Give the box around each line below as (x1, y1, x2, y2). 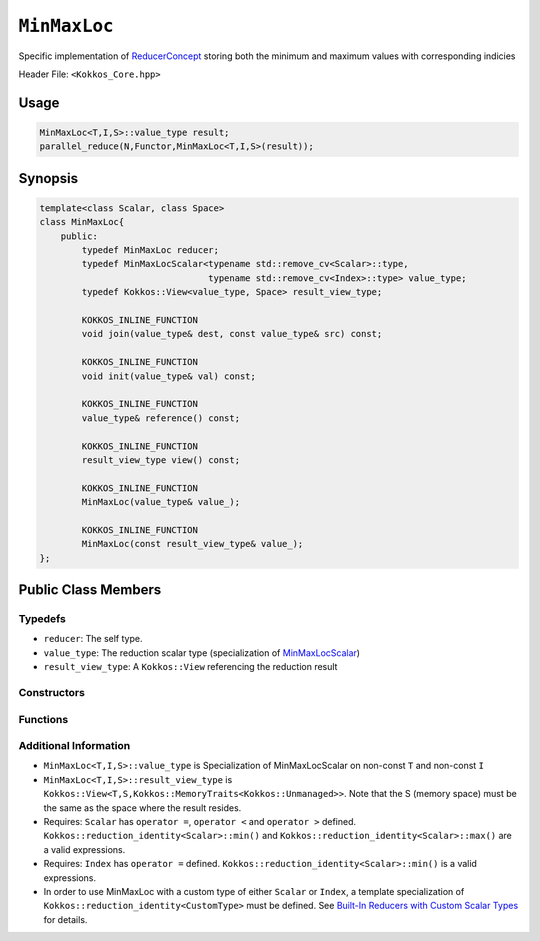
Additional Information (18, 739, 131, 753)
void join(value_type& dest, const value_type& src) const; (81, 328, 383, 340)
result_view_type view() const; (81, 454, 240, 465)
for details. (43, 913, 88, 925)
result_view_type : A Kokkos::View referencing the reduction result (43, 661, 338, 673)
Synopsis (18, 170, 79, 187)
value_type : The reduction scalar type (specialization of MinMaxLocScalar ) (43, 646, 360, 659)
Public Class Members (18, 581, 162, 599)
